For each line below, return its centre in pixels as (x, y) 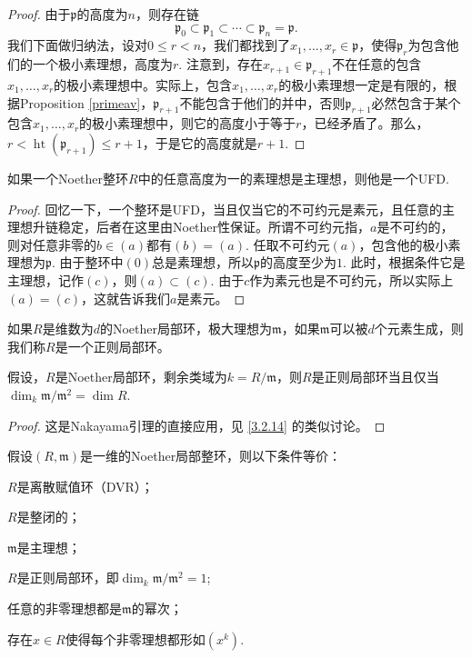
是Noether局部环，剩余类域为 (141, 377)
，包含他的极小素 (410, 244)
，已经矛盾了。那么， (365, 123)
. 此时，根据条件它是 (404, 262)
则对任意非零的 (52, 244)
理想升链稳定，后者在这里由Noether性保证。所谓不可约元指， (189, 227)
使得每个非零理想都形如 (135, 638)
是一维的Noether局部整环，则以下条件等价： (211, 456)
